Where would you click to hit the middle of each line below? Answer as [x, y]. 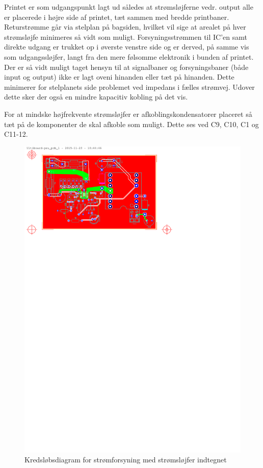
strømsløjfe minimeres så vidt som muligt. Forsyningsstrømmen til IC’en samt [126, 36]
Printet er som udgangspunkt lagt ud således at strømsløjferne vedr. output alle [129, 7]
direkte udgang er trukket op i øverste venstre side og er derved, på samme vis [127, 47]
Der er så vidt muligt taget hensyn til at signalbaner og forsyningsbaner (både [126, 67]
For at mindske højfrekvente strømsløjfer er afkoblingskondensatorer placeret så [128, 114]
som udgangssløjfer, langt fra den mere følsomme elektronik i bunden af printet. [129, 56]
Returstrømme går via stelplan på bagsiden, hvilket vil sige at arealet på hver [125, 27]
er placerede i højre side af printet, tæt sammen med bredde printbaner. [117, 17]
